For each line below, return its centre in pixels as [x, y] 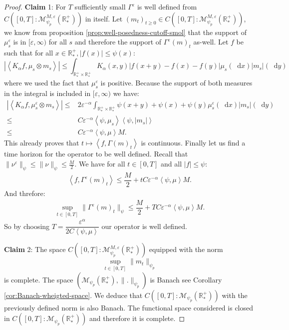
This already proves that [42, 143]
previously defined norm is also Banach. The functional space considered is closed [129, 307]
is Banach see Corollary [186, 279]
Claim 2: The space [35, 249]
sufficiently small [100, 6]
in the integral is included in [47, 93]
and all [171, 164]
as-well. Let [211, 42]
